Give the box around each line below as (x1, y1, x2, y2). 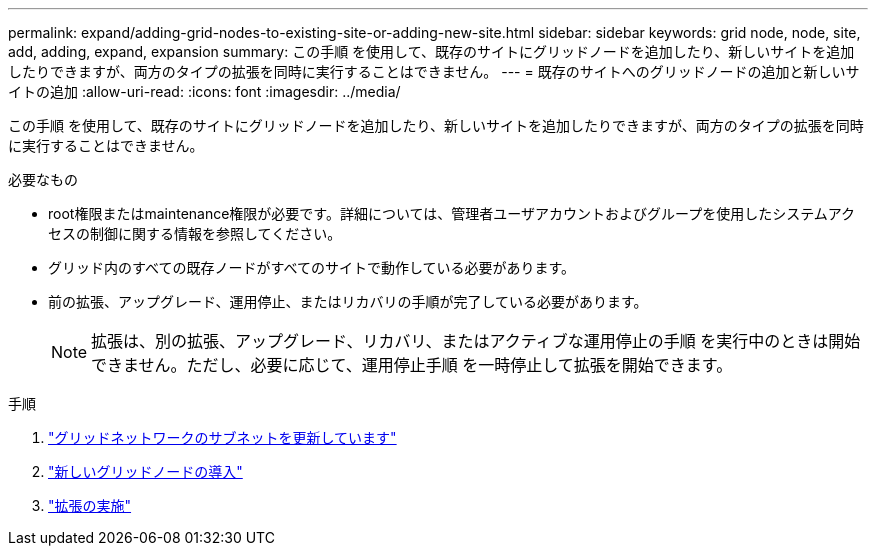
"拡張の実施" (48, 497, 132, 514)
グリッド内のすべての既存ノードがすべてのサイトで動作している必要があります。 (48, 259, 576, 276)
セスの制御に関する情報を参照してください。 (48, 225, 342, 242)
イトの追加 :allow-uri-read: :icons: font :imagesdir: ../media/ (8, 83, 401, 100)
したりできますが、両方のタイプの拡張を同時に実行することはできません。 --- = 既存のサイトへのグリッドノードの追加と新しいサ (8, 63, 860, 80)
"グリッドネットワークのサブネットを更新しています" (48, 429, 397, 446)
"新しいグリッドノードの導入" (48, 463, 243, 480)
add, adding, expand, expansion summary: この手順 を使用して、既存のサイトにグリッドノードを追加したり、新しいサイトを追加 (8, 43, 855, 60)
